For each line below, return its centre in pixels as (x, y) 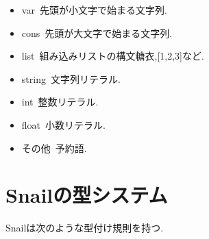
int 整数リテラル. (60, 102)
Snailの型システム (87, 195)
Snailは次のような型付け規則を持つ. (85, 228)
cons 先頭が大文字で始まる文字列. (97, 33)
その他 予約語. (54, 148)
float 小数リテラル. (63, 124)
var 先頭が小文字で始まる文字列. (94, 10)
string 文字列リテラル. (71, 78)
